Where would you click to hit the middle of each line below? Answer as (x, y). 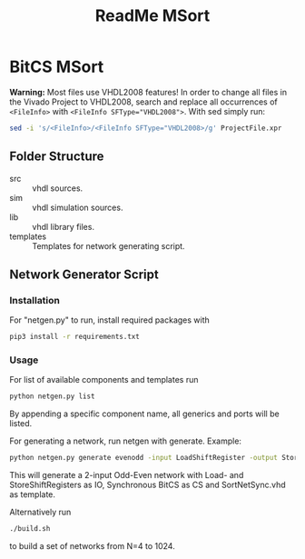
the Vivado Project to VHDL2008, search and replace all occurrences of (144, 102)
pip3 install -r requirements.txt (75, 337)
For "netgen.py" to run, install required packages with (110, 320)
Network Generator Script (84, 275)
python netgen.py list (52, 396)
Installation (35, 300)
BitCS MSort (57, 67)
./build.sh (30, 529)
